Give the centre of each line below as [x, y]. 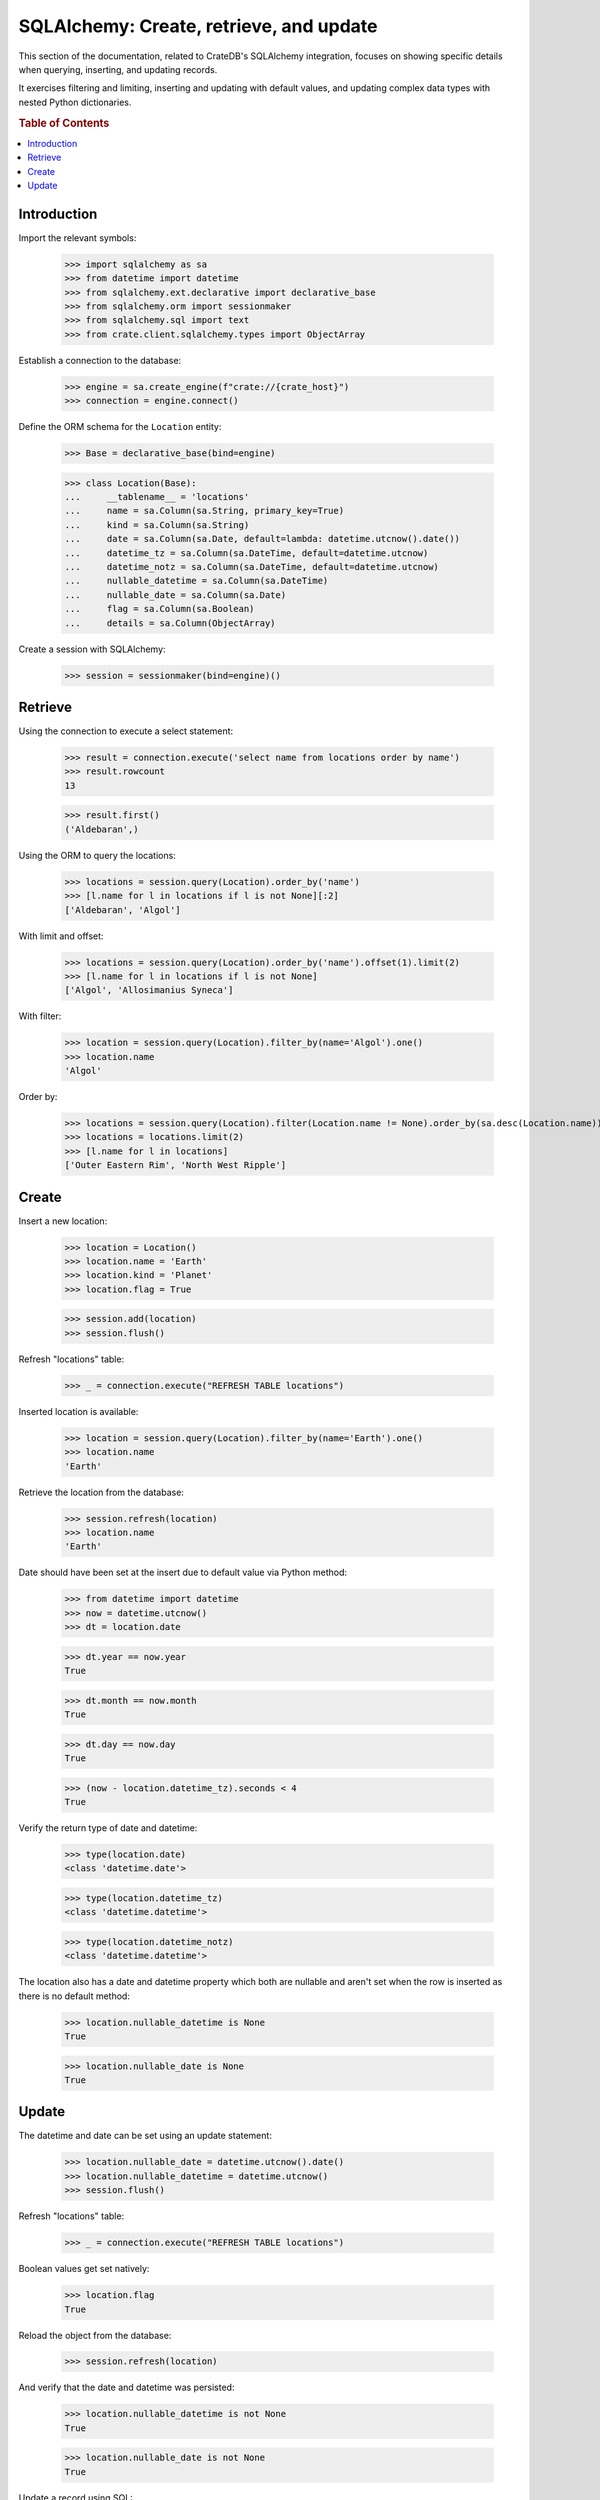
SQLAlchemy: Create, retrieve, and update [198, 26]
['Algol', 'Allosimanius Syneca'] [149, 990]
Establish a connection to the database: [100, 360]
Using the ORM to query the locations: [97, 855]
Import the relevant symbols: [77, 237]
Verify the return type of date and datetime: [108, 1827]
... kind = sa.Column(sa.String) [157, 524]
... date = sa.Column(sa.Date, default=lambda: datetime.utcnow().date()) [262, 539]
